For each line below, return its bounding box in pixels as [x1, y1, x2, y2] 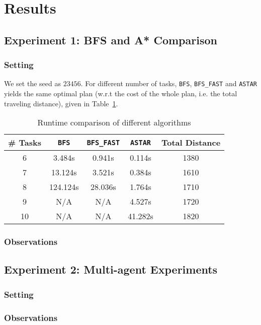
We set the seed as [4, 78, 61, 89]
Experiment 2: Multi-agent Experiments [4, 262, 218, 277]
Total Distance [161, 137, 221, 149]
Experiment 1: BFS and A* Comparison [4, 32, 217, 47]
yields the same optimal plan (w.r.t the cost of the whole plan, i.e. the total [4, 88, 237, 99]
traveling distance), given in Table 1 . [4, 98, 118, 108]
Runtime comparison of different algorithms [37, 116, 191, 128]
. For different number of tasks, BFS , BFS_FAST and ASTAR [80, 78, 257, 89]
